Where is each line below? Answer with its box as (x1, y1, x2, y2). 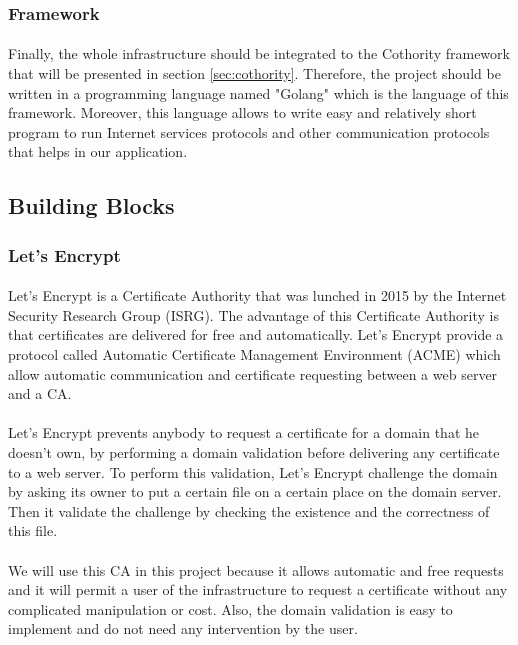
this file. (8, 520, 58, 541)
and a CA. (8, 383, 72, 404)
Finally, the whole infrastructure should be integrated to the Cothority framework (8, 43, 510, 64)
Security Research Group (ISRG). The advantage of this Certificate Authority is (8, 304, 500, 325)
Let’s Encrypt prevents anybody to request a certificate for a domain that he (8, 422, 479, 443)
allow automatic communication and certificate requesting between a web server (8, 363, 498, 384)
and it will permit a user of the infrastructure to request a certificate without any (8, 579, 508, 600)
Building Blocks (8, 190, 175, 221)
